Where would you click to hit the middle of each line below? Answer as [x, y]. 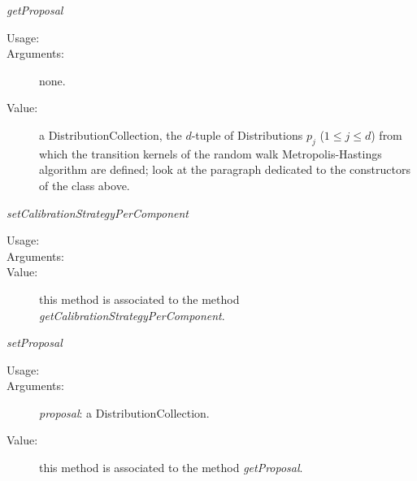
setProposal [35, 342]
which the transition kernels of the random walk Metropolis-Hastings [211, 153]
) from [387, 134]
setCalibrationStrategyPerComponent [98, 212]
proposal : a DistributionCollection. [124, 412]
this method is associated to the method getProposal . [171, 468]
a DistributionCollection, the [111, 134]
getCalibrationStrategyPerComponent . [132, 315]
